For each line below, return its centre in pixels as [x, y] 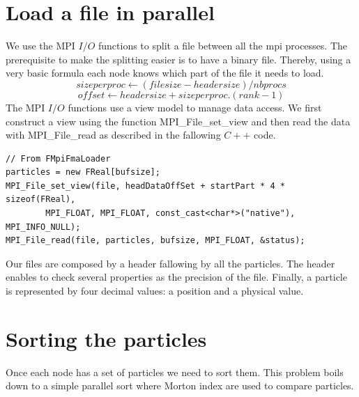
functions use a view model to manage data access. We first [195, 107]
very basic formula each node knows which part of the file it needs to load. [165, 73]
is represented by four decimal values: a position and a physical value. [155, 291]
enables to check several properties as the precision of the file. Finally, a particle [176, 277]
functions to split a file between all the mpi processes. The [223, 46]
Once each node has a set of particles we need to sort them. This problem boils [175, 372]
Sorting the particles [106, 338]
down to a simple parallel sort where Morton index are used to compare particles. [180, 386]
